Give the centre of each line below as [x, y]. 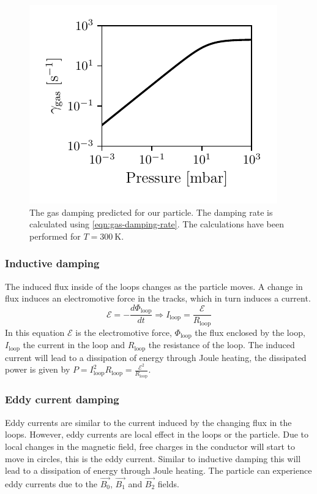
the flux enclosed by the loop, [250, 332]
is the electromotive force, [124, 332]
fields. [168, 483]
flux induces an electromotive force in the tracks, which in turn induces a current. [158, 298]
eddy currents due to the [51, 483]
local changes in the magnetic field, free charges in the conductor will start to [150, 446]
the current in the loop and [74, 345]
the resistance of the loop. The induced [222, 345]
